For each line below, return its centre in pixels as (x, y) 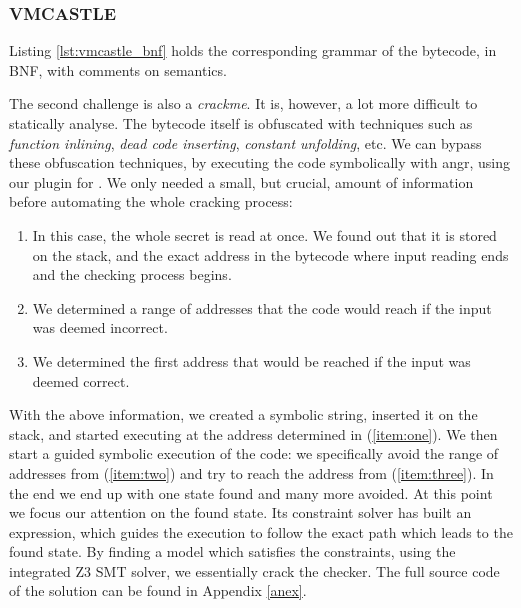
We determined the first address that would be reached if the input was (251, 360)
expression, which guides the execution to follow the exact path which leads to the (261, 531)
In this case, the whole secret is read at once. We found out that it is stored (264, 234)
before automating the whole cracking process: (151, 201)
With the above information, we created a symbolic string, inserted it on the (243, 414)
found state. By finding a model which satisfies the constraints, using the (232, 551)
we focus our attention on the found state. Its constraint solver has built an (240, 512)
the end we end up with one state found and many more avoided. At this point (251, 492)
